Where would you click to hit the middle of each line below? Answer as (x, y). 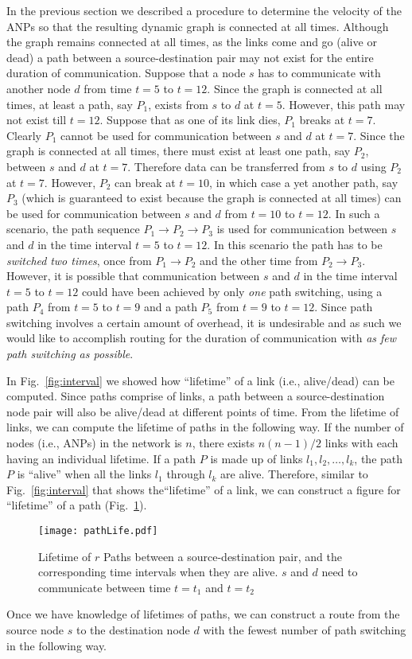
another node (39, 88)
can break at (145, 182)
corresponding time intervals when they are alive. (158, 572)
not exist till (37, 120)
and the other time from (259, 260)
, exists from (178, 104)
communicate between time (105, 587)
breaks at (322, 120)
